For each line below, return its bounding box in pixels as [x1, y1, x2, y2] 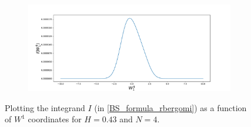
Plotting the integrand [5, 101, 85, 113]
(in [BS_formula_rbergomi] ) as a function [94, 101, 247, 113]
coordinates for [28, 113, 82, 125]
